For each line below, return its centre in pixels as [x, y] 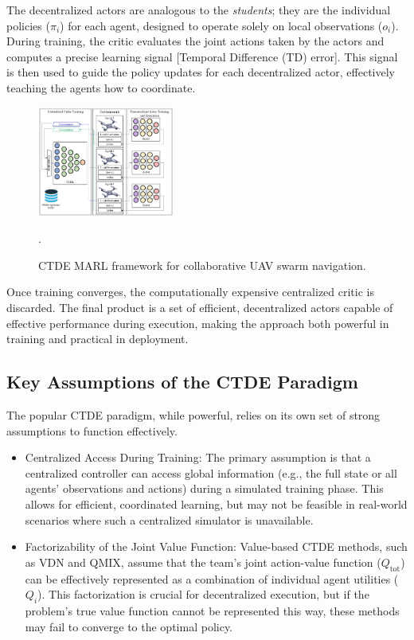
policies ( [28, 25]
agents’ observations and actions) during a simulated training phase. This [204, 488]
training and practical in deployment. [98, 339]
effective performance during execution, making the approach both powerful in [198, 323]
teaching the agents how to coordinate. [101, 87]
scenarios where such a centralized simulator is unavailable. [169, 519]
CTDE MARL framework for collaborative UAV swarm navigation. [202, 265]
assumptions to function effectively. [92, 430]
